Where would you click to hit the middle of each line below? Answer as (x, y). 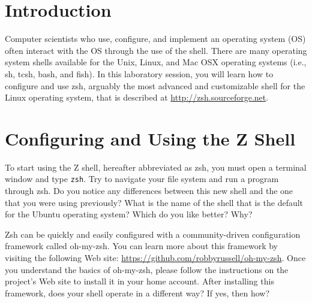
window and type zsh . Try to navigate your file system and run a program (142, 179)
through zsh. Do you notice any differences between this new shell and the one (149, 191)
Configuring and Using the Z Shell (150, 138)
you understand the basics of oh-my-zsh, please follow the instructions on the (147, 269)
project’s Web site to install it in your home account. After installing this (139, 281)
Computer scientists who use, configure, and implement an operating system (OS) (155, 39)
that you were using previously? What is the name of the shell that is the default (154, 202)
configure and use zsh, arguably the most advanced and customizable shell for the (155, 85)
